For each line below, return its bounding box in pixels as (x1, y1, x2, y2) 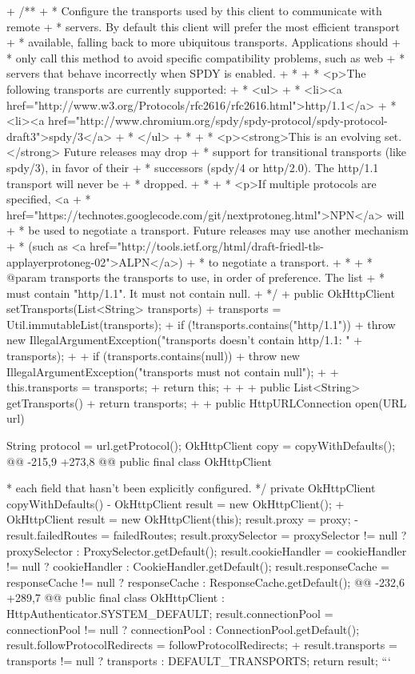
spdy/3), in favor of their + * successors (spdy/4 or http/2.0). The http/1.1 (6, 158, 379, 175)
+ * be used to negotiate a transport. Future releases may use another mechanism (6, 222, 409, 239)
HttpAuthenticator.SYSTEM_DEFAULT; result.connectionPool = (6, 604, 333, 621)
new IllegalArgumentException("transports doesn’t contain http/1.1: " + (6, 331, 363, 348)
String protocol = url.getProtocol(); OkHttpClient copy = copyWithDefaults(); (6, 437, 396, 454)
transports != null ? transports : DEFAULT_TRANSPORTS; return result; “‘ (6, 652, 391, 668)
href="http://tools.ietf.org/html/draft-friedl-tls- (89, 237, 324, 254)
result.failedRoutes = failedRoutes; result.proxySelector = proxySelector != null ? (6, 527, 407, 543)
